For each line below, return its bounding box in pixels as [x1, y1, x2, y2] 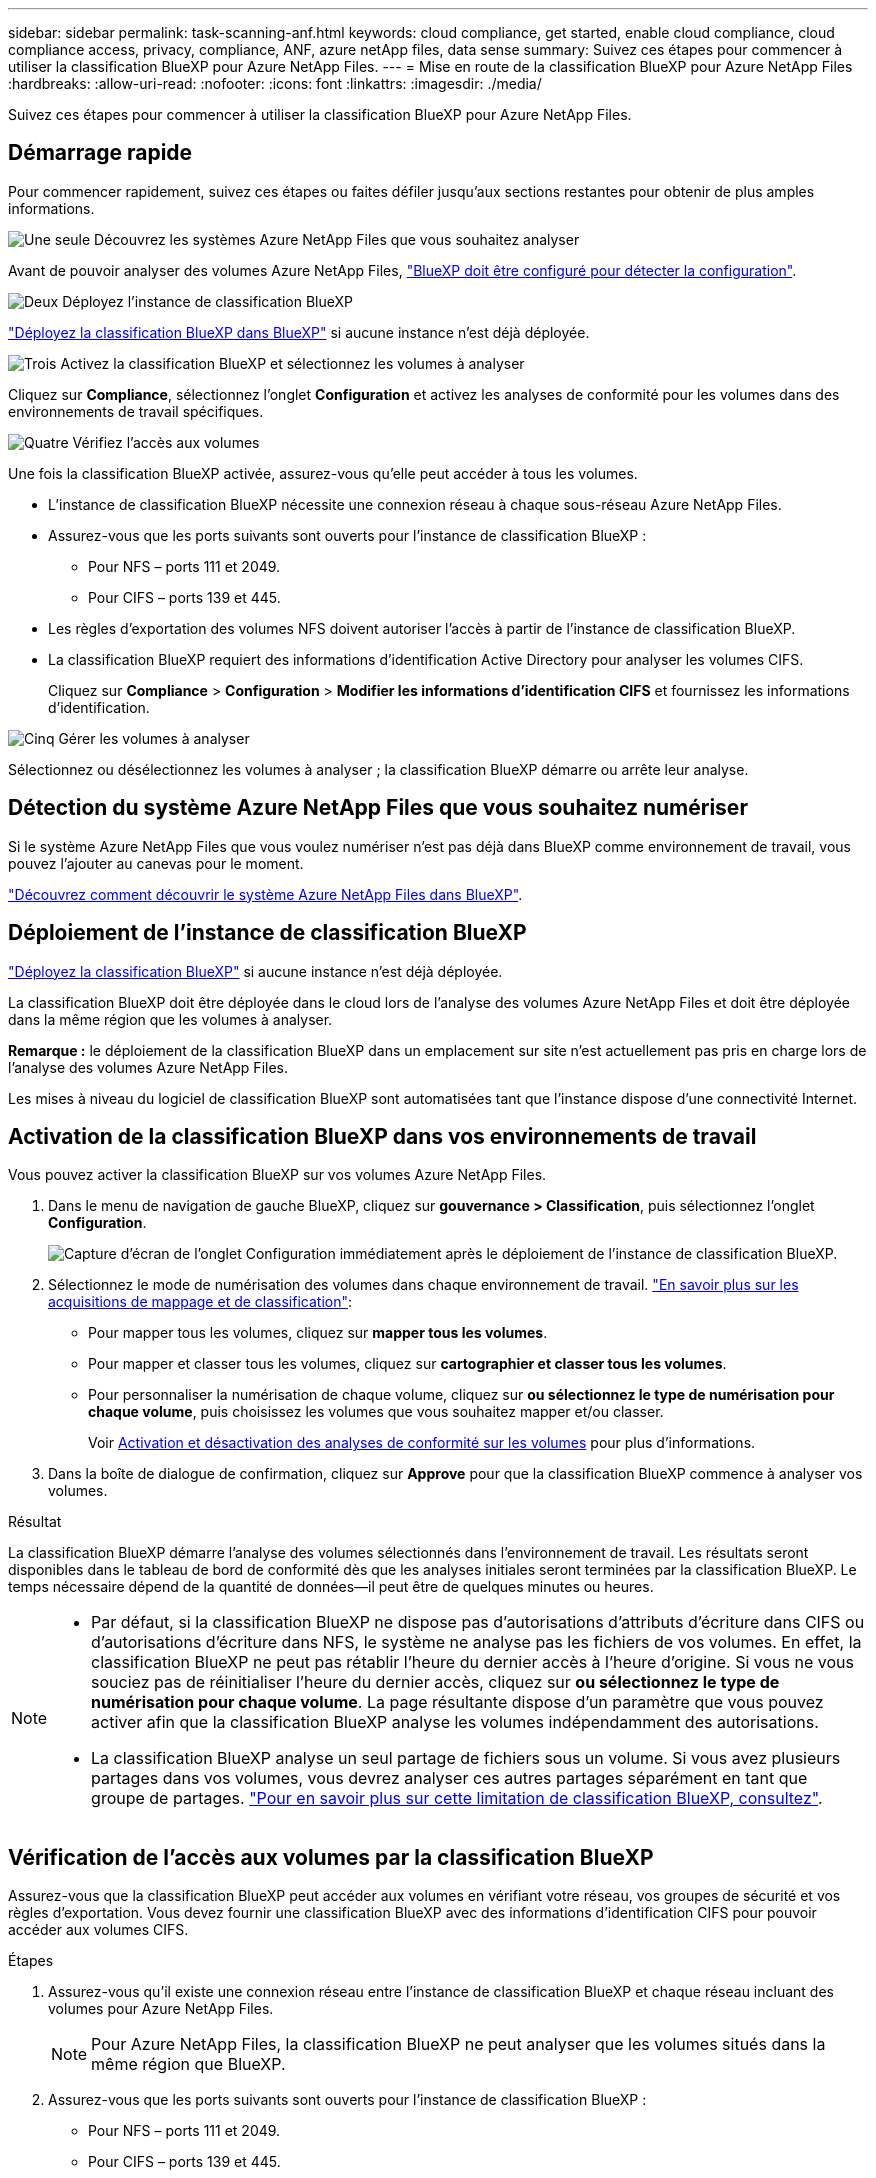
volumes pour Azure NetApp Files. [48, 2000, 274, 2018]
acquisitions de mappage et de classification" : [48, 1293, 353, 1311]
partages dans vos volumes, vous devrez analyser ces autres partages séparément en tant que [91, 1768, 808, 1789]
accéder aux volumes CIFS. [8, 1921, 189, 1939]
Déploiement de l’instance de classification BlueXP [8, 920, 527, 946]
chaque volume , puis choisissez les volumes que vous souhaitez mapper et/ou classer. [88, 1403, 664, 1421]
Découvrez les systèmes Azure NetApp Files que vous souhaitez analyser [94, 230, 580, 248]
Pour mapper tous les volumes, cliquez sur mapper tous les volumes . [88, 1324, 548, 1342]
